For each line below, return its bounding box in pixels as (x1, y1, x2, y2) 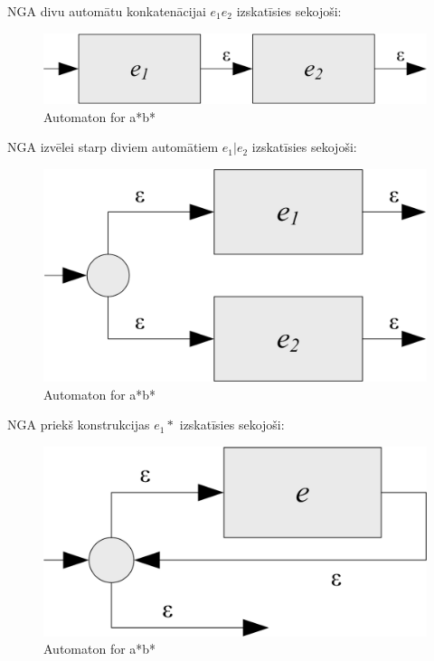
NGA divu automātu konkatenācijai (7, 2, 206, 20)
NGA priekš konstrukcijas (7, 415, 150, 434)
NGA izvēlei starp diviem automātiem (7, 137, 219, 156)
